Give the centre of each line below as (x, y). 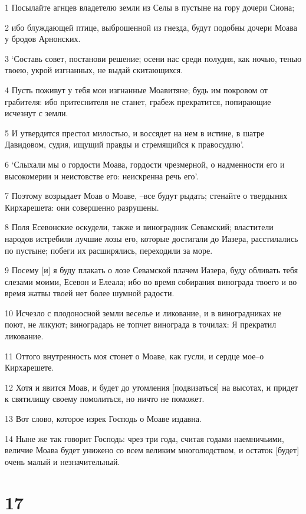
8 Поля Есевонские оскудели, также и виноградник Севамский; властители (139, 227)
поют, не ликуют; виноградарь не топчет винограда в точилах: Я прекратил (141, 324)
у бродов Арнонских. (43, 39)
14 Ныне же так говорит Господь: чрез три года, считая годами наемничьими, (144, 438)
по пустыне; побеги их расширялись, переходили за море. (109, 250)
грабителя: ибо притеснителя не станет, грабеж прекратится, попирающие (138, 101)
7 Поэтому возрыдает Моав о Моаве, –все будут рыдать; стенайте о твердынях (146, 196)
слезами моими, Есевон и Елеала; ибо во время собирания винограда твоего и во (151, 281)
